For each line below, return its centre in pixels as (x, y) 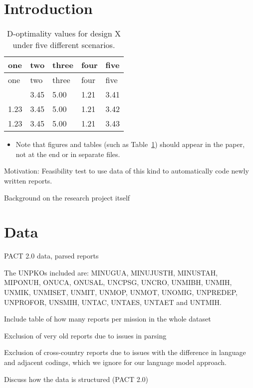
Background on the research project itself (67, 197)
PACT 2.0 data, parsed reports (51, 256)
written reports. (28, 180)
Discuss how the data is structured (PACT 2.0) (76, 379)
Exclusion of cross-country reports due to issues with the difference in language (125, 352)
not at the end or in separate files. (68, 154)
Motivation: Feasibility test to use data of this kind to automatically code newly (126, 171)
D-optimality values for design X (64, 33)
